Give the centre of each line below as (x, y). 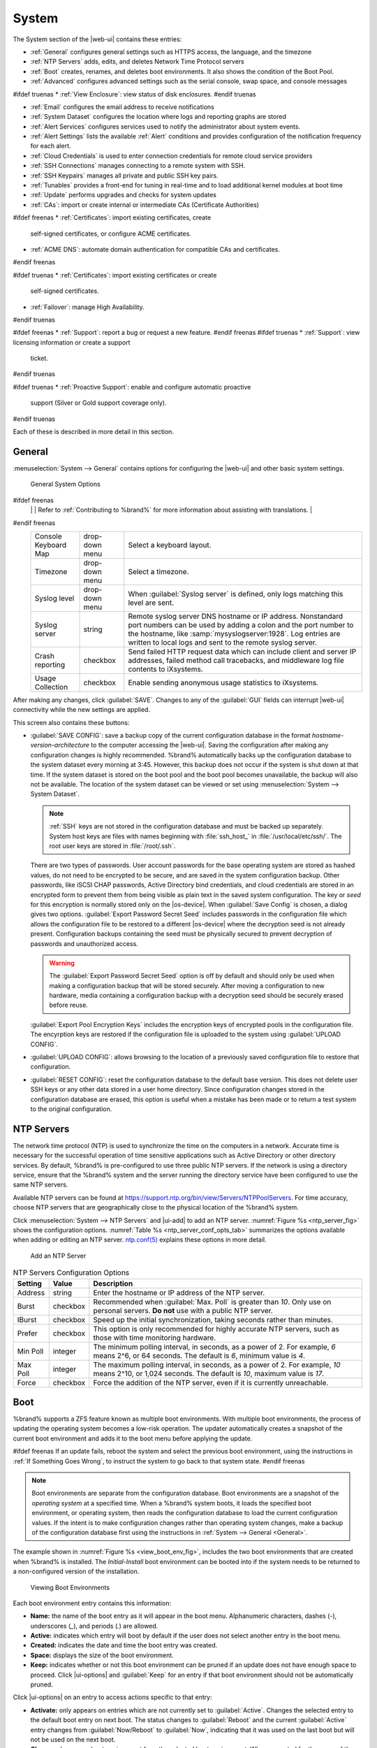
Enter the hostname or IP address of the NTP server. (179, 1292)
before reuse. (69, 1005)
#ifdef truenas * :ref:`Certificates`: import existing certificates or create (115, 275)
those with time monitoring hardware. (155, 1338)
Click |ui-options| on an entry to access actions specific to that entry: (112, 1697)
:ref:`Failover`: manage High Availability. (87, 307)
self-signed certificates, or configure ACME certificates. (111, 234)
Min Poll (30, 1351)
